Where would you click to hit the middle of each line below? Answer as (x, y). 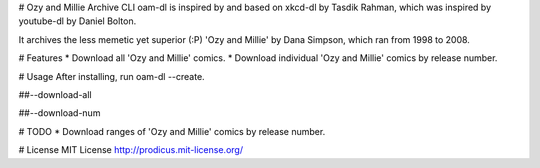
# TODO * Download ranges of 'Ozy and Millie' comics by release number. (172, 131)
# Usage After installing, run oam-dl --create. (111, 76)
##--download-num (59, 113)
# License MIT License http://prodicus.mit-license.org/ (131, 150)
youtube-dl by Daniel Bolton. (77, 21)
